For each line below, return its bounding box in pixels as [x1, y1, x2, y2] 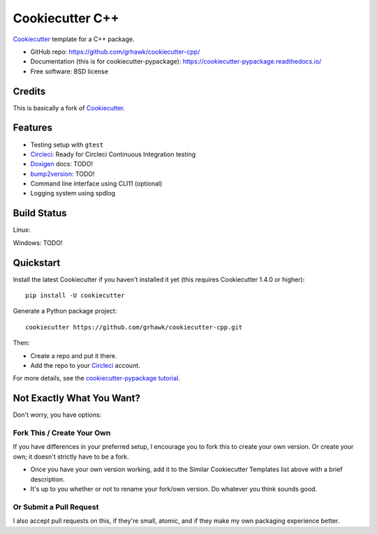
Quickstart [13, 257, 61, 269]
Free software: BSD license [30, 67, 108, 75]
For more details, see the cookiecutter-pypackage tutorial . [13, 374, 181, 383]
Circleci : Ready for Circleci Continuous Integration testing [30, 150, 196, 158]
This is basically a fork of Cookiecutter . [13, 103, 126, 112]
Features [13, 122, 52, 134]
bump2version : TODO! [30, 170, 95, 178]
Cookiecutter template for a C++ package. [13, 35, 135, 43]
